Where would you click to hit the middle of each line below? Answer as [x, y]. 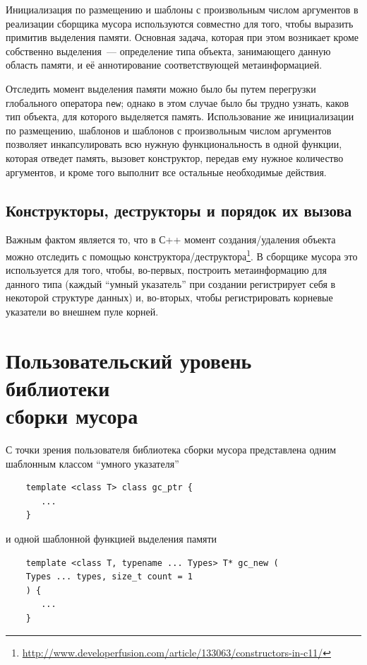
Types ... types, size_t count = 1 [109, 577]
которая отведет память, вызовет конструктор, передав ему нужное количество [175, 158]
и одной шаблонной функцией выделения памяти [112, 539]
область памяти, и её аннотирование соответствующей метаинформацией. [164, 65]
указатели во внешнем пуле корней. [82, 312]
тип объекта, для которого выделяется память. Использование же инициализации [180, 116]
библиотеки [58, 387]
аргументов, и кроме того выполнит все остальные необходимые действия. [166, 172]
